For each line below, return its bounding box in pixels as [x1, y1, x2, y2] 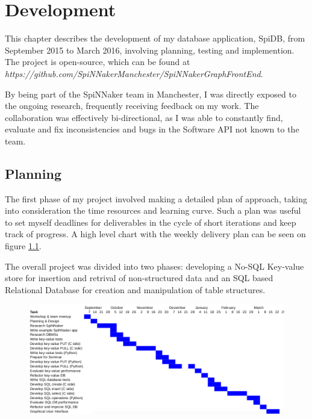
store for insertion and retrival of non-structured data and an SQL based [5, 272, 273, 284]
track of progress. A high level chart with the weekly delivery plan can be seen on [5, 228, 306, 240]
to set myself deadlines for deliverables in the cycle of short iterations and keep [5, 216, 296, 228]
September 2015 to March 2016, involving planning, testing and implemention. [5, 43, 295, 56]
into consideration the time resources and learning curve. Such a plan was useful [5, 204, 301, 217]
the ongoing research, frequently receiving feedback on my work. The [5, 99, 259, 112]
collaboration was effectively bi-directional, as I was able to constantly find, [5, 111, 283, 123]
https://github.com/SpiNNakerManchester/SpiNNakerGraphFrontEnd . [5, 67, 263, 79]
